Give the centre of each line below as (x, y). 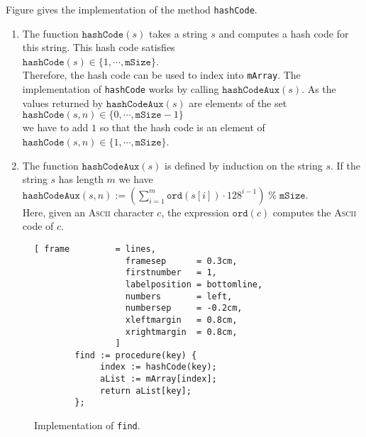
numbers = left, (179, 296)
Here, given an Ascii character (88, 212)
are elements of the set (238, 103)
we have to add (55, 127)
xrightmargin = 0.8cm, (181, 332)
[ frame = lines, (95, 249)
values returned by (63, 103)
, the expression (195, 212)
